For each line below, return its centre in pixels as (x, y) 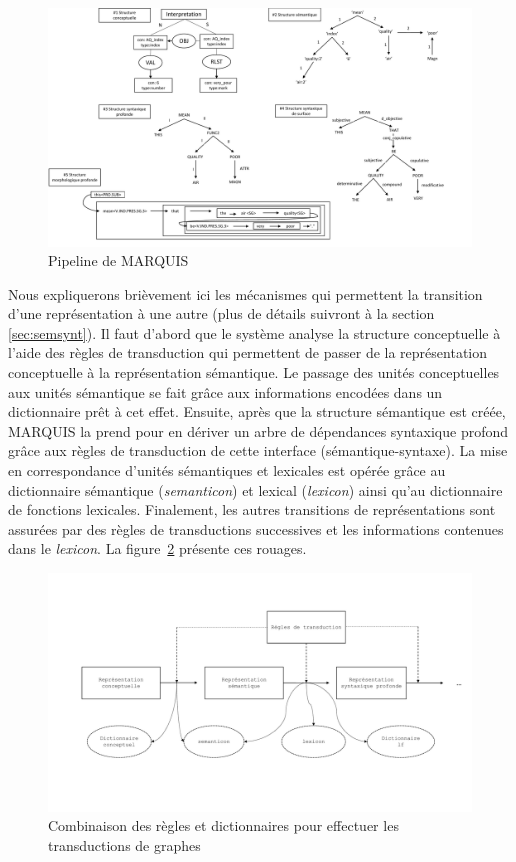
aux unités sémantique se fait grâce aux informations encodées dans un (225, 391)
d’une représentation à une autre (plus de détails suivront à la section (221, 313)
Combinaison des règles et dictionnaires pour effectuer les (223, 825)
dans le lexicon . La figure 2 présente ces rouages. (157, 548)
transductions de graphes (124, 844)
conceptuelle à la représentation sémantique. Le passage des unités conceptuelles (254, 372)
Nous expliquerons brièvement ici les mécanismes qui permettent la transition (245, 293)
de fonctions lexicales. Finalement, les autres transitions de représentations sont (252, 509)
